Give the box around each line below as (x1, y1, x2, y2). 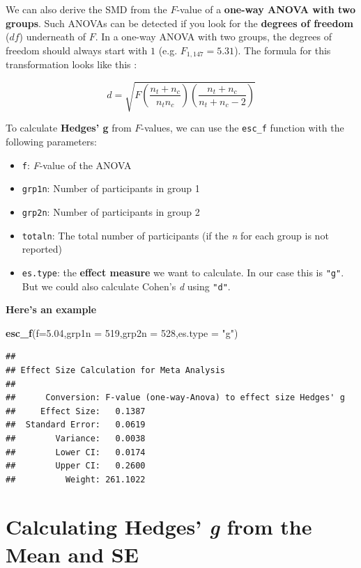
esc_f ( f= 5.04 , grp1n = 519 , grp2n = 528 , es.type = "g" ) (6, 325, 238, 340)
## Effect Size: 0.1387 (6, 406, 146, 416)
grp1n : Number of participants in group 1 (22, 181, 200, 196)
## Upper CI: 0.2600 (6, 461, 146, 471)
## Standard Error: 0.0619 (6, 420, 146, 430)
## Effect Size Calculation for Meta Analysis (6, 365, 225, 375)
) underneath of (19, 29, 86, 44)
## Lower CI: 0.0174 (6, 447, 146, 457)
